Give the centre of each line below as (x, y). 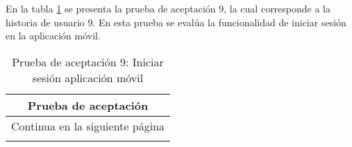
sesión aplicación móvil (88, 77)
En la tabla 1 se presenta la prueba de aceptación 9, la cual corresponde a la (168, 8)
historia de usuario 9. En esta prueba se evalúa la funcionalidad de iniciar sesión (176, 22)
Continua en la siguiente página (88, 126)
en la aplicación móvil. (53, 36)
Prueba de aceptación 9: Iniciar (88, 61)
